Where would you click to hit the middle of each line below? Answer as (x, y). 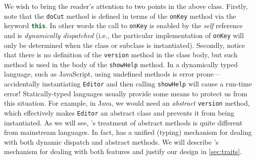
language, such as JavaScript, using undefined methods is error (99, 74)
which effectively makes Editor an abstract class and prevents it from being (119, 112)
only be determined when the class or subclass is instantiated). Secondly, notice (125, 45)
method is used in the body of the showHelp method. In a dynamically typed (121, 64)
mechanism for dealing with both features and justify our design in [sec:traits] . (123, 151)
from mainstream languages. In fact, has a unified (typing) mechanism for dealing (128, 132)
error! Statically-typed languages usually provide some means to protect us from (126, 93)
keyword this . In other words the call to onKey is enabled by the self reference (123, 25)
